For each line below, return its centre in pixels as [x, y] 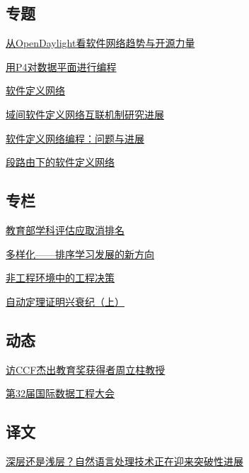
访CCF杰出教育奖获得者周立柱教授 [86, 369]
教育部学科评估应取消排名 [65, 229]
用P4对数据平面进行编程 [61, 66]
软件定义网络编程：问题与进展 [75, 138]
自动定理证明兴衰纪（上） [65, 301]
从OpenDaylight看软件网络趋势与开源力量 [100, 43]
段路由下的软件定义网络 [60, 162]
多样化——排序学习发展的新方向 [80, 254]
